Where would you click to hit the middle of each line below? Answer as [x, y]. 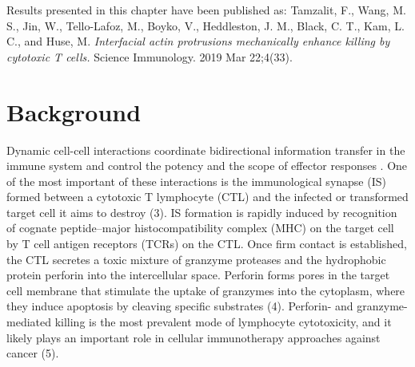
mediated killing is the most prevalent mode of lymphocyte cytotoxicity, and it [199, 322]
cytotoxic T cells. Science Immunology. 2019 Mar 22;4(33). [150, 56]
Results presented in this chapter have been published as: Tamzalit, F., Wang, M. [206, 10]
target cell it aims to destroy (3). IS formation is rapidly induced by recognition [202, 212]
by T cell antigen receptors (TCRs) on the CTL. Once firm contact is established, [207, 244]
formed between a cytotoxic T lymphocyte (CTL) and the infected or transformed [207, 197]
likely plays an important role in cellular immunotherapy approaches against [194, 337]
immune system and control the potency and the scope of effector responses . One [207, 166]
